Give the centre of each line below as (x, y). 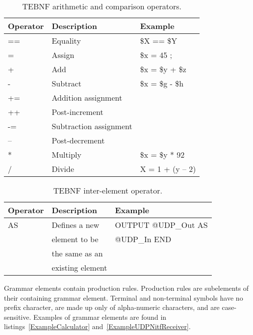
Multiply (66, 154)
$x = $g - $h (162, 83)
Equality (66, 41)
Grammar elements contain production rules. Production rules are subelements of (126, 288)
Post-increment (77, 112)
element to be (75, 239)
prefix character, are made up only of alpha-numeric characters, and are (112, 307)
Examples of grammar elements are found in (100, 317)
